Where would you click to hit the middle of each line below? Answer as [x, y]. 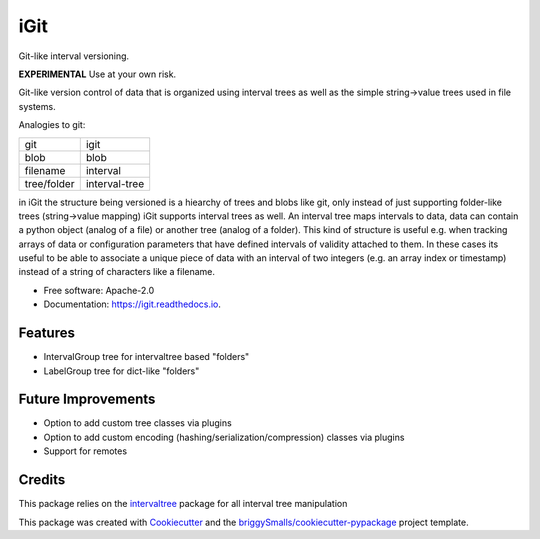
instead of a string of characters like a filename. [116, 272]
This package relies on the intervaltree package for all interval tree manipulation [183, 504]
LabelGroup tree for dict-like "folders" [121, 371]
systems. [37, 106]
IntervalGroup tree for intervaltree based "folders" [146, 357]
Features [46, 333]
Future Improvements [87, 399]
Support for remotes [85, 451]
